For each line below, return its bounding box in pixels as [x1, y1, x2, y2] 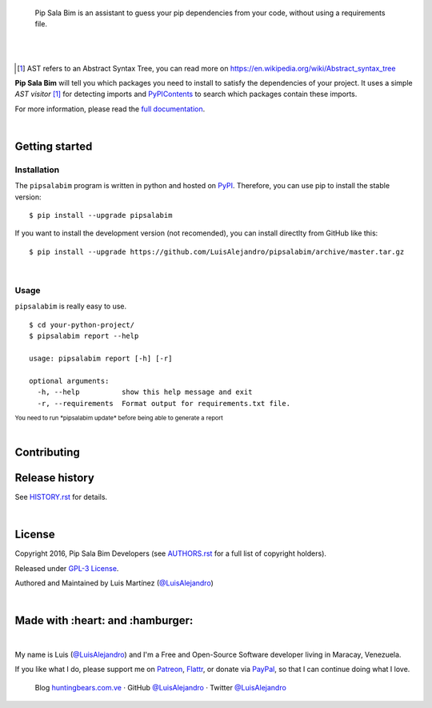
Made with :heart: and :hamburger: [14, 613, 194, 628]
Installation [14, 164, 60, 175]
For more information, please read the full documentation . [14, 104, 206, 114]
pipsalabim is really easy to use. [14, 301, 127, 312]
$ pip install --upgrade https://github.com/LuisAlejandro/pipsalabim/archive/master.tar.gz [29, 247, 405, 256]
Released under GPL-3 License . [14, 563, 119, 573]
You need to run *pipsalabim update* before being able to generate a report [14, 413, 223, 422]
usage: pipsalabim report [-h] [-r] [29, 353, 173, 363]
